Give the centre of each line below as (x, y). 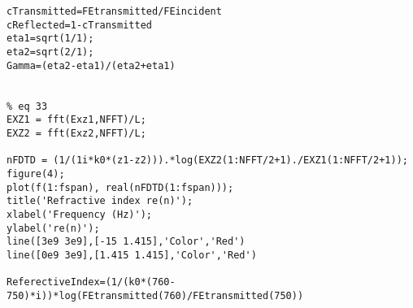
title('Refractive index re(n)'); (100, 201)
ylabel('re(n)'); (53, 228)
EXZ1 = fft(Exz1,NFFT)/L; (76, 120)
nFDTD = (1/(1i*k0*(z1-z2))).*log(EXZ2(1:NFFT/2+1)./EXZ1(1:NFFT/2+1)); (207, 161)
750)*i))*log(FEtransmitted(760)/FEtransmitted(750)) (155, 295)
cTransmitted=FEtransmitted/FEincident (114, 11)
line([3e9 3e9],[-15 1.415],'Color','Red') (126, 242)
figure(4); (36, 174)
